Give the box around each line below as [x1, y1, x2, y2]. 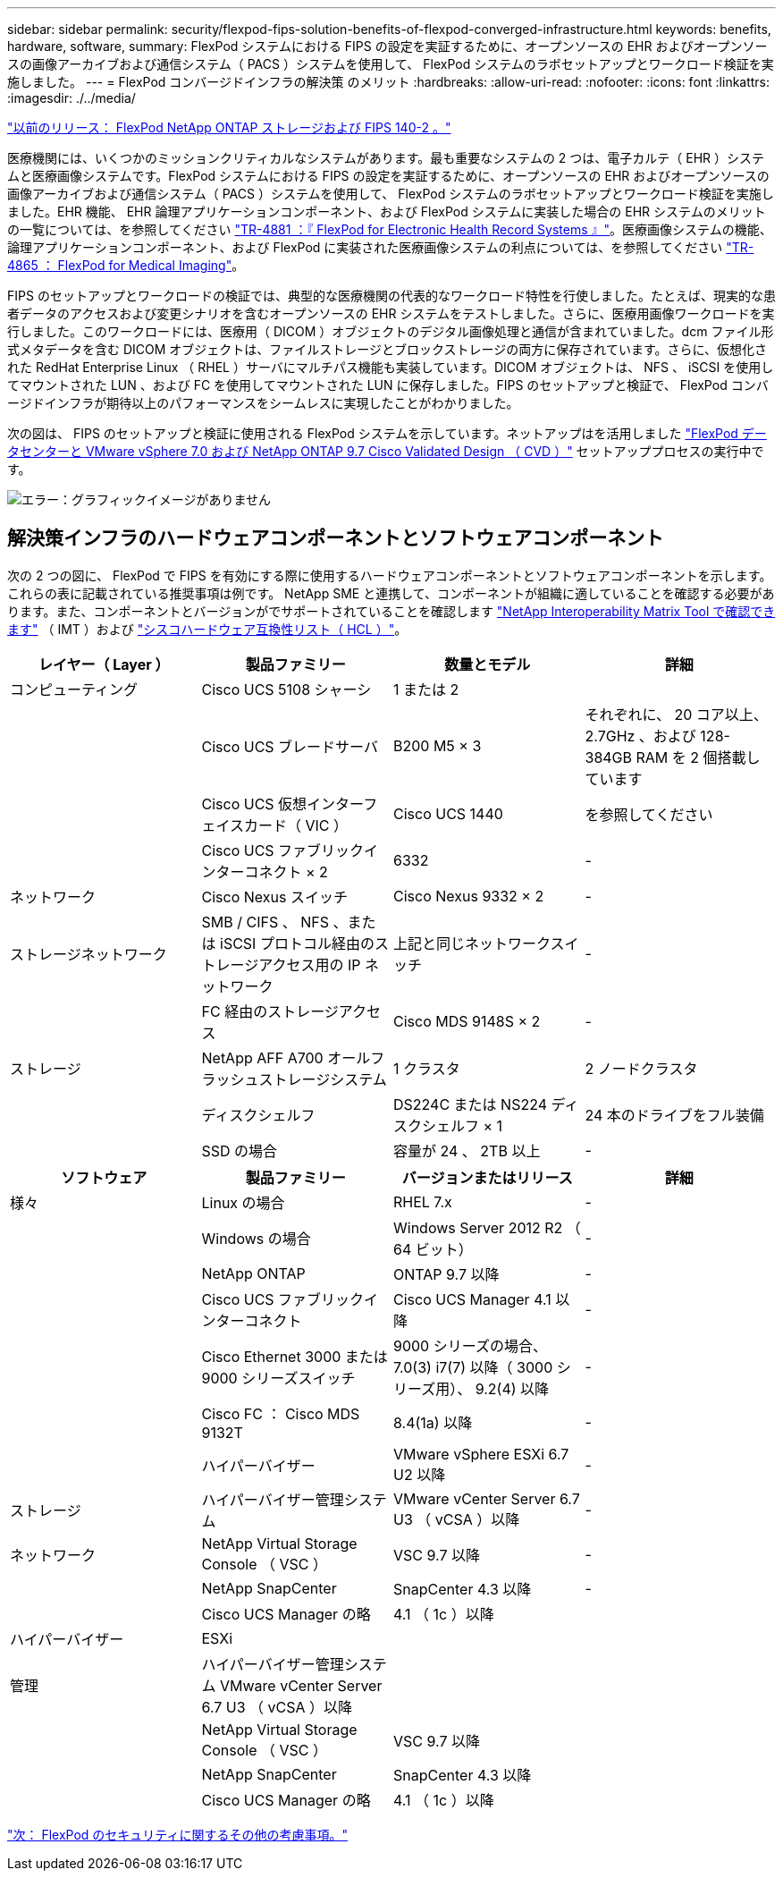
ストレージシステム [258, 1070, 387, 1088]
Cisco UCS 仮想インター [201, 794, 364, 813]
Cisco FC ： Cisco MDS [201, 1404, 360, 1423]
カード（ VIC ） [244, 816, 349, 834]
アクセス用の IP [258, 955, 361, 974]
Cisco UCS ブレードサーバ [201, 737, 378, 756]
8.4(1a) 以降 [393, 1413, 473, 1432]
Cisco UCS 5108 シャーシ [201, 680, 372, 698]
